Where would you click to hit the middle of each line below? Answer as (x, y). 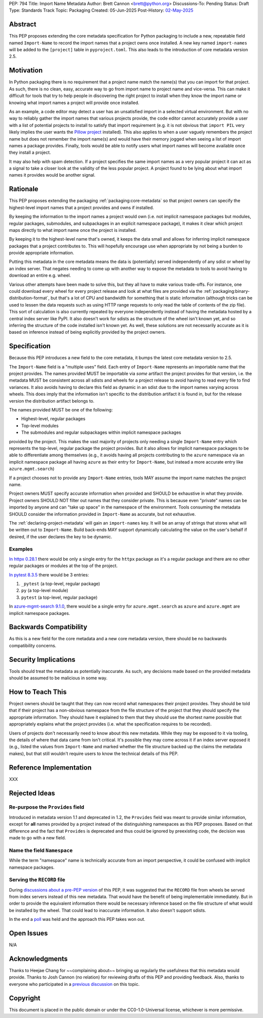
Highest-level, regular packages (53, 419)
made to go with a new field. (38, 838)
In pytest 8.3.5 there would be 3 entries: (49, 575)
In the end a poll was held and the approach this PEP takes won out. (77, 919)
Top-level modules (40, 426)
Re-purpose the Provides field (47, 807)
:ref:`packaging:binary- (227, 291)
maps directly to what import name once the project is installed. (73, 230)
